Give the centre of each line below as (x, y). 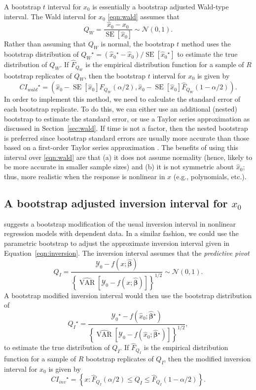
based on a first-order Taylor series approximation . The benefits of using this (121, 147)
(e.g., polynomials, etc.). (210, 176)
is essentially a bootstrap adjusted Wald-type (161, 6)
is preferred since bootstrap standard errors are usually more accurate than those (127, 137)
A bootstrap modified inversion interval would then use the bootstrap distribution (128, 295)
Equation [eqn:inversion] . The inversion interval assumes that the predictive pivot (127, 253)
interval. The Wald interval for (50, 16)
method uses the (206, 44)
